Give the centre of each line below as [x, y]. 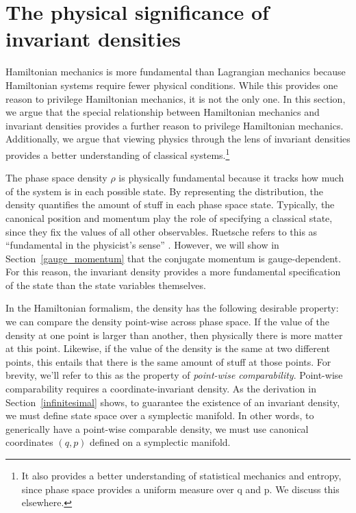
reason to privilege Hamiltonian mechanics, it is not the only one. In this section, [176, 98]
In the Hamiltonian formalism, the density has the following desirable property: [172, 308]
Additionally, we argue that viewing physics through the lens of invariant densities [178, 139]
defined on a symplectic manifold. [160, 442]
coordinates [29, 442]
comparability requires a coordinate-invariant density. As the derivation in [161, 389]
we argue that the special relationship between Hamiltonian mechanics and [163, 112]
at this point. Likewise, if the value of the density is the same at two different [168, 348]
